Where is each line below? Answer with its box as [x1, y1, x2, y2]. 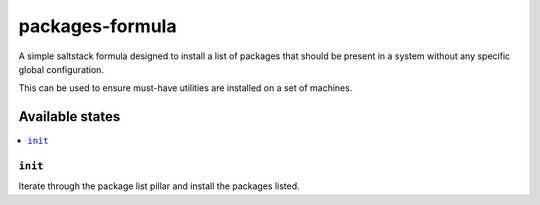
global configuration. [18, 63, 105, 75]
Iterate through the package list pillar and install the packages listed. [18, 180, 300, 192]
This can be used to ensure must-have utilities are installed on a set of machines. [18, 82, 353, 94]
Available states [18, 108, 121, 125]
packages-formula [18, 15, 177, 37]
